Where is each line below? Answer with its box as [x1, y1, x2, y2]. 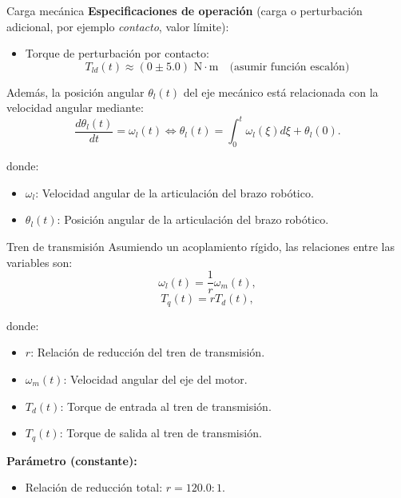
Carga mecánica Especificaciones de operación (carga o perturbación [6, 2, 363, 18]
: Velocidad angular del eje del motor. [63, 370, 248, 387]
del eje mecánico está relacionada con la [183, 83, 379, 100]
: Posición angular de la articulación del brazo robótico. [57, 211, 329, 228]
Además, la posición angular [6, 83, 145, 100]
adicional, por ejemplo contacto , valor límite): [6, 18, 229, 34]
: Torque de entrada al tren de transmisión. [60, 397, 272, 414]
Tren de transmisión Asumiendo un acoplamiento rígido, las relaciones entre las [6, 238, 395, 255]
